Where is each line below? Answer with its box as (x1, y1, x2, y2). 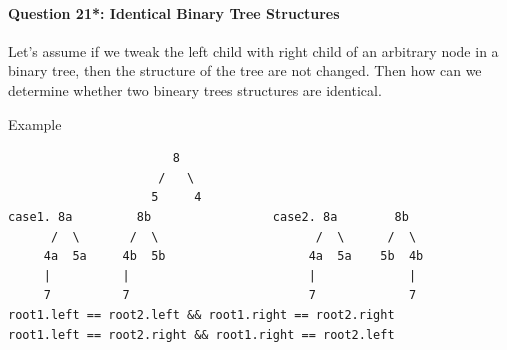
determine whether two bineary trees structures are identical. (8, 79, 382, 100)
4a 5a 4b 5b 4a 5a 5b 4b (43, 249, 424, 264)
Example (8, 113, 62, 134)
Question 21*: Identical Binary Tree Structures (8, 2, 340, 23)
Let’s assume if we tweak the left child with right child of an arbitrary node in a (8, 40, 499, 61)
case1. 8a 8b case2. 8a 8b (8, 209, 409, 224)
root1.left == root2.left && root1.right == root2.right (8, 307, 395, 322)
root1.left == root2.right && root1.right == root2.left (8, 327, 395, 342)
